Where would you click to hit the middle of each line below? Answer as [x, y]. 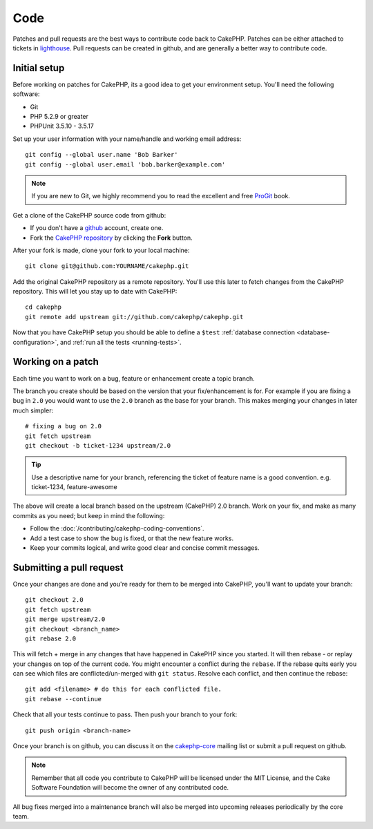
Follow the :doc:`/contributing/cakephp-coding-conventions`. [117, 528]
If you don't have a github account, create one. [97, 228]
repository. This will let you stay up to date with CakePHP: [95, 292]
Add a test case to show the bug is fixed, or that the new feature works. [132, 538]
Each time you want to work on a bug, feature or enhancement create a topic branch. [134, 378]
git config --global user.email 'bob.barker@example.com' [125, 164]
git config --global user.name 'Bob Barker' [102, 155]
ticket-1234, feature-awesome [74, 487]
